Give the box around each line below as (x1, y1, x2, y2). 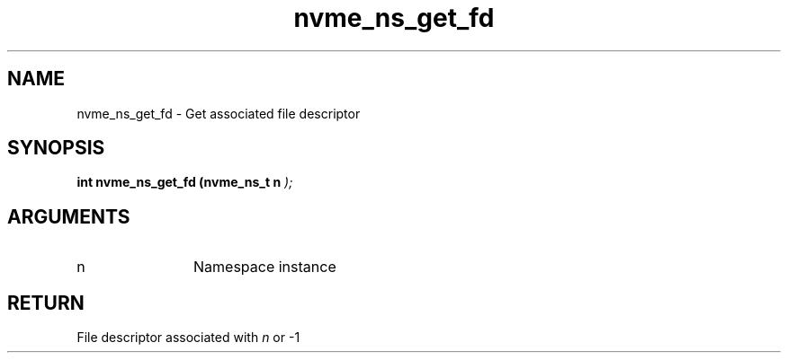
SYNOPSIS (7, 136, 105, 160)
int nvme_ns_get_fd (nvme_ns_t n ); (76, 174, 293, 190)
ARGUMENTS (7, 205, 130, 228)
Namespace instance (193, 258, 336, 277)
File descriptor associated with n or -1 (76, 329, 300, 346)
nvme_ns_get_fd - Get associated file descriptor (76, 105, 361, 121)
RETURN (7, 291, 85, 314)
